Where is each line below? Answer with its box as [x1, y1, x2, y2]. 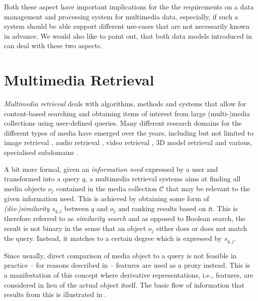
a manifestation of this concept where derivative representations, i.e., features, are [4, 270, 254, 280]
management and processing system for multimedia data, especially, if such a [4, 11, 239, 21]
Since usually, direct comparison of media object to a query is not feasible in [4, 250, 237, 260]
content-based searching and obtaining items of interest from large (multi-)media [4, 108, 250, 118]
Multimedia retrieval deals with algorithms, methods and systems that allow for [4, 98, 247, 109]
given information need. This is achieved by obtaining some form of [4, 193, 209, 204]
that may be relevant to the [166, 183, 251, 193]
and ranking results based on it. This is [118, 203, 238, 213]
